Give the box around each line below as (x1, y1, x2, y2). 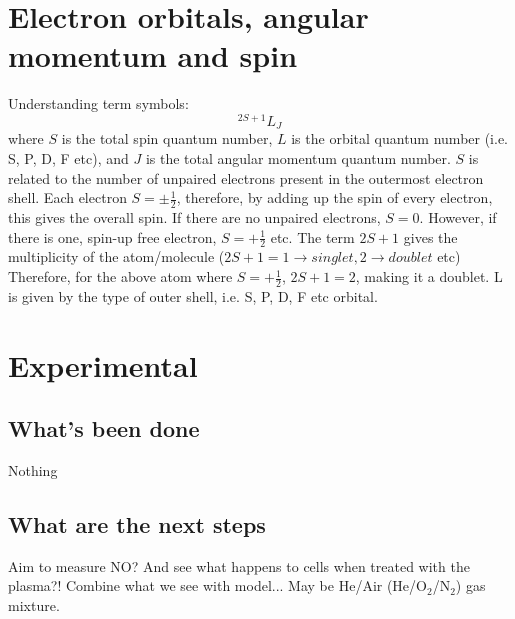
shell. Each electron (8, 187, 127, 208)
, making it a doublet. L (355, 266, 503, 287)
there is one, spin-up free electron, (8, 226, 217, 247)
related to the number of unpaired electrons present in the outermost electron (8, 167, 484, 188)
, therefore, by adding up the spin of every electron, (176, 187, 493, 208)
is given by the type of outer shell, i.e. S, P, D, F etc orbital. (8, 285, 378, 306)
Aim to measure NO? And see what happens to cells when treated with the (8, 555, 470, 576)
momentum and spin (8, 35, 298, 76)
